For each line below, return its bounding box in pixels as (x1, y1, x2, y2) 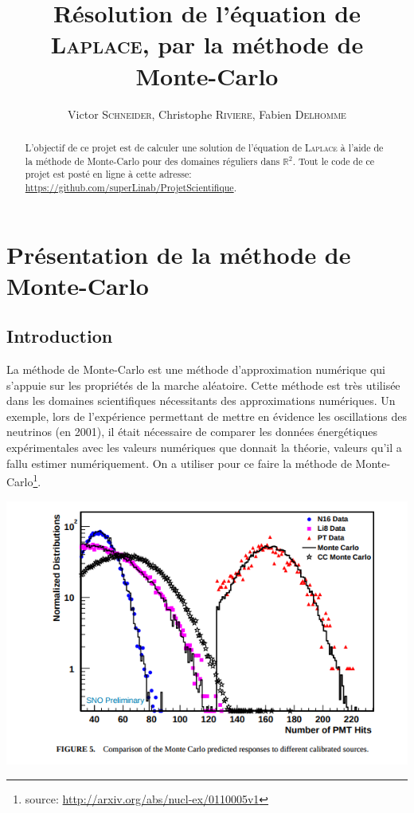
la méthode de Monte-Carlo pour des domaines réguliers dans (25, 154, 280, 167)
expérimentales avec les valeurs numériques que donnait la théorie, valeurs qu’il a (6, 439, 402, 456)
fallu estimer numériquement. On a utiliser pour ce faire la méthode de (6, 454, 352, 471)
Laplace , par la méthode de (50, 28, 364, 61)
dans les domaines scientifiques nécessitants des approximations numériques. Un (6, 392, 396, 409)
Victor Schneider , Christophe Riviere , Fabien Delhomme (68, 105, 346, 122)
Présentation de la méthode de (6, 238, 351, 270)
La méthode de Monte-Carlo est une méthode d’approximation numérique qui (6, 361, 386, 378)
